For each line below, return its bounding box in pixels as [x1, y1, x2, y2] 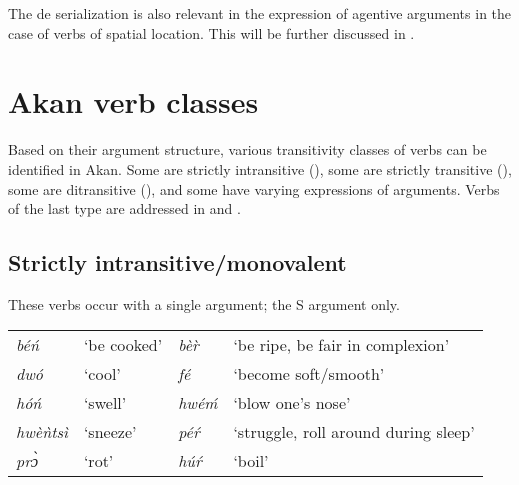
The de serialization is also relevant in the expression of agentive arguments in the [8, 3, 512, 23]
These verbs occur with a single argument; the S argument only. [8, 293, 400, 314]
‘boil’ [233, 449, 269, 473]
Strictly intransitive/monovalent [8, 247, 347, 278]
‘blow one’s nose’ [233, 391, 351, 415]
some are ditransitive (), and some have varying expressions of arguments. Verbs [8, 178, 500, 199]
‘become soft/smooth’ [233, 362, 385, 386]
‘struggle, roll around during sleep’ [233, 420, 475, 444]
